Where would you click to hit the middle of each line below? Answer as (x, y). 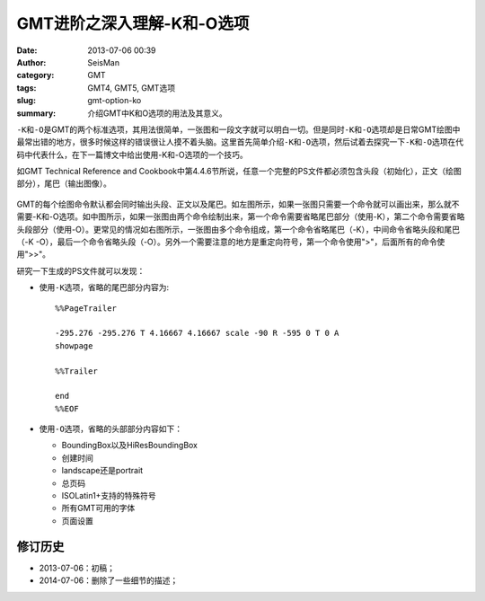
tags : (26, 88)
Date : (27, 50)
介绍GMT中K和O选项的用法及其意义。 (158, 113)
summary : (36, 113)
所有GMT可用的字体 (98, 508)
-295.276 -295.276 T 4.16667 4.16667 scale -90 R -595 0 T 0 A (197, 333)
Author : (31, 62)
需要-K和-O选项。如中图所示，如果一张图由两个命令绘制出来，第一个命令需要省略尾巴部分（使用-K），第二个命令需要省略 (241, 217)
